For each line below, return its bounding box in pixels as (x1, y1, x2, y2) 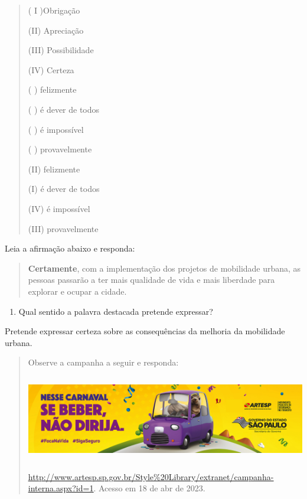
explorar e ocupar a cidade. (28, 285, 127, 297)
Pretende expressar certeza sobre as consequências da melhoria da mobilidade (5, 325, 285, 337)
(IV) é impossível (28, 202, 90, 214)
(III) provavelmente (28, 222, 99, 234)
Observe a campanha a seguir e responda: (28, 356, 179, 368)
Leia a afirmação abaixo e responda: (5, 242, 135, 255)
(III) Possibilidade (28, 44, 94, 56)
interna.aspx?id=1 (28, 482, 94, 494)
